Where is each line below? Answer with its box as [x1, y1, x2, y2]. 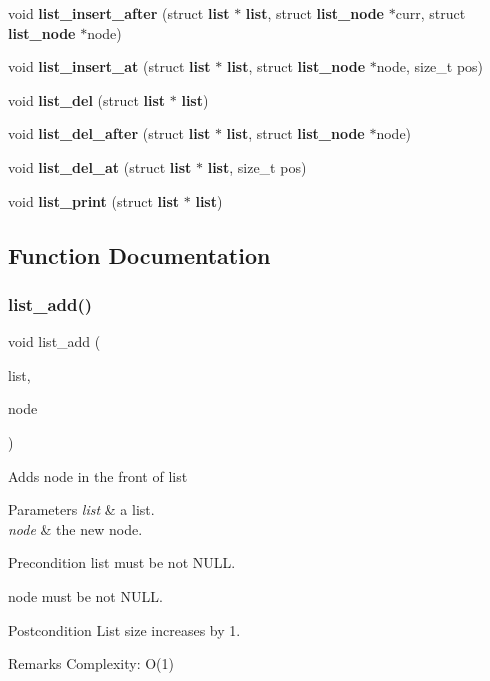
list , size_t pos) [207, 156, 307, 177]
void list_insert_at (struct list [8, 56, 211, 77]
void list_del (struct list [8, 89, 166, 110]
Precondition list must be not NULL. [8, 552, 236, 573]
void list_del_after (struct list [8, 123, 211, 144]
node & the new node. [8, 518, 143, 539]
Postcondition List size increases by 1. [8, 619, 241, 640]
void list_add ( [8, 331, 101, 352]
